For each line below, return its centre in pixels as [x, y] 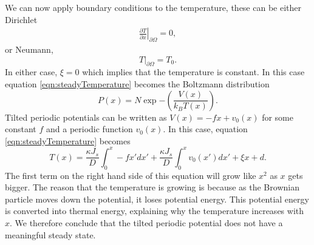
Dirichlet [21, 19]
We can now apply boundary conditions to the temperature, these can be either [153, 7]
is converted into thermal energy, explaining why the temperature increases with [155, 211]
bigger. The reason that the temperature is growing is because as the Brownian [152, 187]
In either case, [31, 72]
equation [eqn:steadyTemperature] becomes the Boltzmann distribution [137, 84]
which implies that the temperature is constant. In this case [193, 72]
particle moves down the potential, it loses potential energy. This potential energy [157, 199]
